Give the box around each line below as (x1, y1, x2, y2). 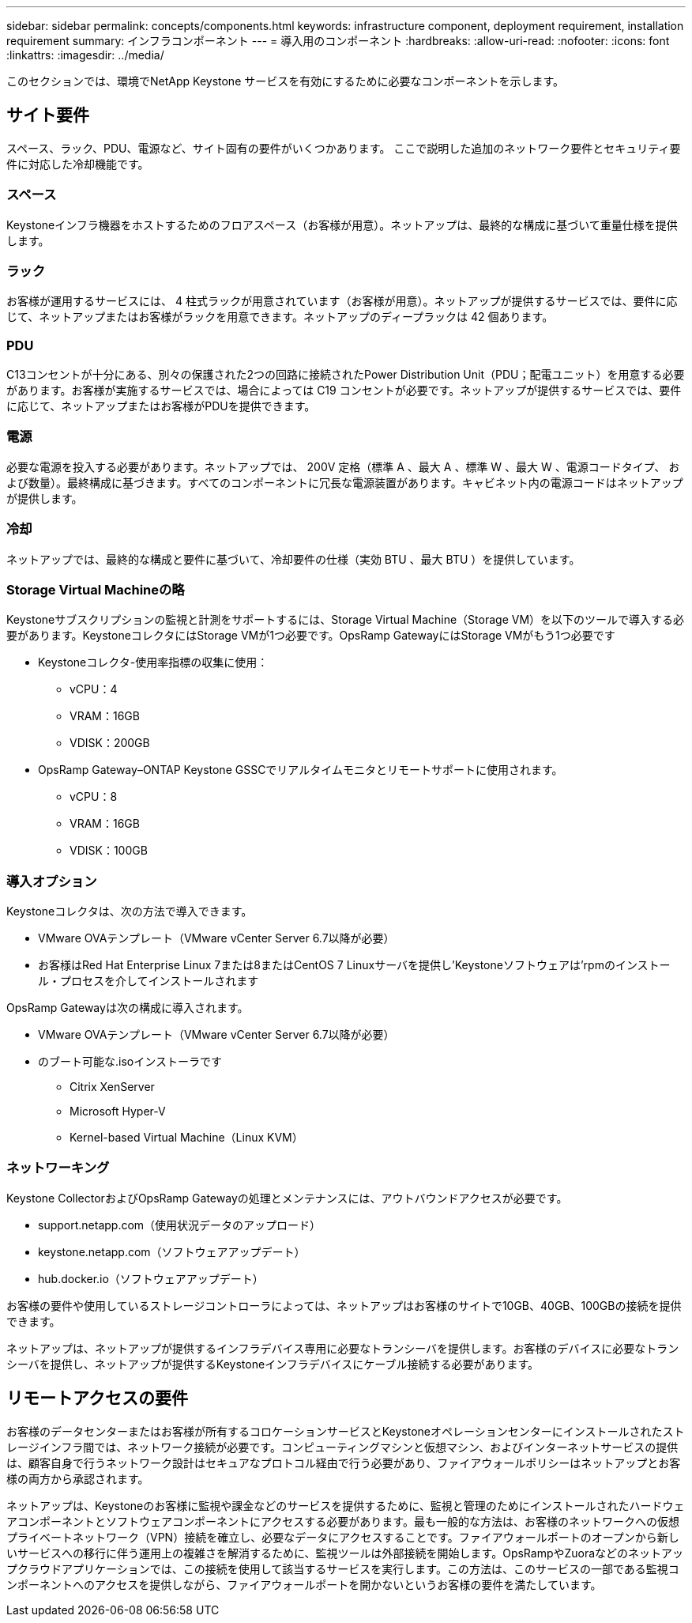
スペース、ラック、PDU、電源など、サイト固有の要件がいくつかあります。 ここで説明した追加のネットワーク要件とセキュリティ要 (6, 141, 681, 155)
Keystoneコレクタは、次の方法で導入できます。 (6, 904, 253, 919)
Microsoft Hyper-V (70, 1104, 166, 1119)
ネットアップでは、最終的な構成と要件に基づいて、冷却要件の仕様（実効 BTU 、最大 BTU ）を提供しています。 (6, 552, 581, 566)
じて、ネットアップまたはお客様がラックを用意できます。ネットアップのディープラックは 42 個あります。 (6, 310, 554, 324)
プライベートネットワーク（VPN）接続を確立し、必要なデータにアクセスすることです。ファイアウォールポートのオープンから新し (6, 1530, 679, 1544)
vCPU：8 (70, 790, 118, 804)
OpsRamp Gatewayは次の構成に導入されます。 (6, 1001, 249, 1015)
